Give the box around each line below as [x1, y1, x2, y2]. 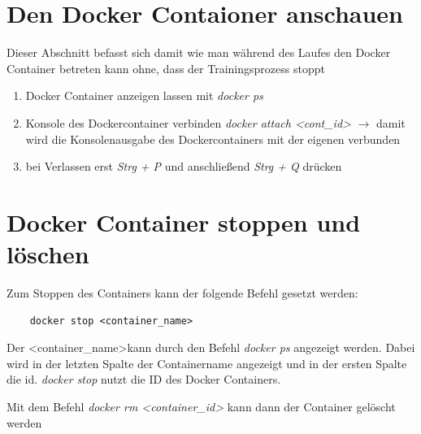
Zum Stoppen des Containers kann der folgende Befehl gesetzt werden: [7, 284, 358, 301]
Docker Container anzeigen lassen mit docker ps [25, 87, 263, 104]
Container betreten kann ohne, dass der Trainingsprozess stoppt [7, 59, 325, 76]
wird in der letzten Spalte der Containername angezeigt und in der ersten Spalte [7, 354, 407, 371]
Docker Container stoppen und [7, 205, 361, 238]
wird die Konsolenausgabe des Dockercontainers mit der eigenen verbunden [25, 130, 401, 147]
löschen [7, 237, 89, 271]
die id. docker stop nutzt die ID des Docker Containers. [7, 371, 281, 388]
